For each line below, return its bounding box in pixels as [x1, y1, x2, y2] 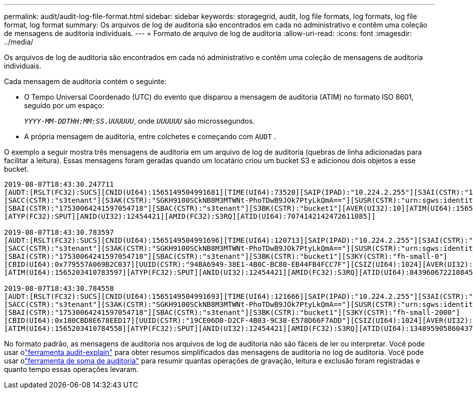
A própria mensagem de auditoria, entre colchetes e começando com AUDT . [24, 132, 276, 141]
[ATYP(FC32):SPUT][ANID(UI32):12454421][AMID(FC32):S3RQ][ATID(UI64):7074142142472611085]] [4, 212, 376, 220]
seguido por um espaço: [24, 101, 104, 110]
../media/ [4, 38, 34, 46]
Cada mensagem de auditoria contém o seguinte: [4, 77, 167, 86]
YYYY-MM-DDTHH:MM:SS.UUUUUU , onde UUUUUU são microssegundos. [24, 117, 255, 125]
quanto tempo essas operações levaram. [4, 365, 139, 373]
